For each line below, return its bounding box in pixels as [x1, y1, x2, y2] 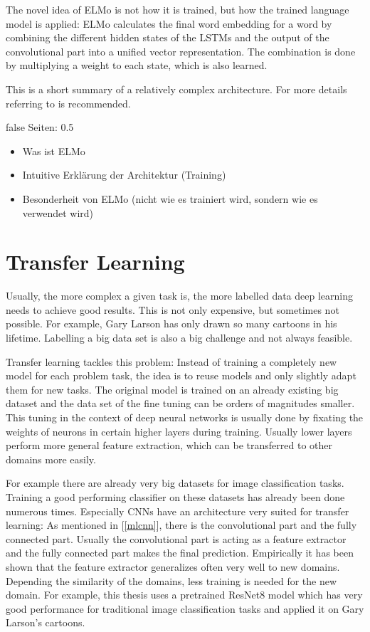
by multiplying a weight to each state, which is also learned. [6, 58, 268, 73]
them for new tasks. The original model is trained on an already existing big [6, 381, 339, 396]
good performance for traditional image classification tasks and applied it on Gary [6, 601, 364, 616]
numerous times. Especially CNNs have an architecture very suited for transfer [6, 503, 349, 518]
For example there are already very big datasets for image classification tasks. [6, 475, 344, 490]
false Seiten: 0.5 [6, 120, 74, 135]
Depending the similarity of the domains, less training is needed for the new [6, 573, 337, 588]
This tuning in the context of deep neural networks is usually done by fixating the [6, 410, 364, 424]
